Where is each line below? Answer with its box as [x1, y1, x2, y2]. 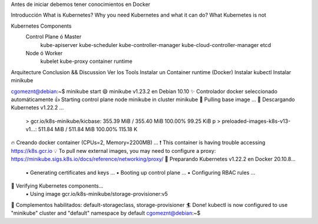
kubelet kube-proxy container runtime [40, 58, 132, 65]
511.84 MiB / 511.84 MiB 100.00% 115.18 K [38, 126, 138, 133]
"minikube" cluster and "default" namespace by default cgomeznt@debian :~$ [11, 209, 201, 217]
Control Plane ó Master [25, 33, 82, 41]
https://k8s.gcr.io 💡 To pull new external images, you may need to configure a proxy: [11, 147, 216, 154]
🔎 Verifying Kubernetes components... [11, 182, 104, 189]
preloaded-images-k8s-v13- [221, 118, 291, 125]
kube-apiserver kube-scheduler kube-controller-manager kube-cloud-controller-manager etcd [40, 41, 271, 48]
